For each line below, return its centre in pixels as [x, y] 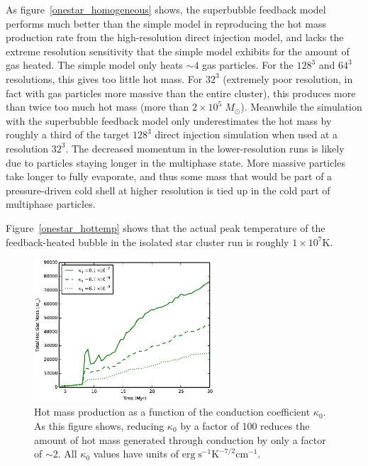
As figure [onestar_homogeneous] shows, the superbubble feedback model [166, 9]
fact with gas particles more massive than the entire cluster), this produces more [181, 93]
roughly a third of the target [68, 134]
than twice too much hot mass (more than [97, 107]
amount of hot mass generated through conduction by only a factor [180, 439]
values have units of [136, 454]
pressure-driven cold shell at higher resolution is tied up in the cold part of [168, 190]
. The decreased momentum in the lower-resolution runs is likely [205, 148]
